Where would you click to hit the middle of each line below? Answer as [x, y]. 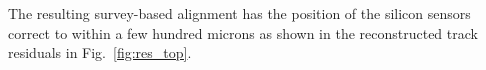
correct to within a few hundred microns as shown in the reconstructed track [243, 32]
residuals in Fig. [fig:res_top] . [100, 52]
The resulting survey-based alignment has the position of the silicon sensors [239, 13]
